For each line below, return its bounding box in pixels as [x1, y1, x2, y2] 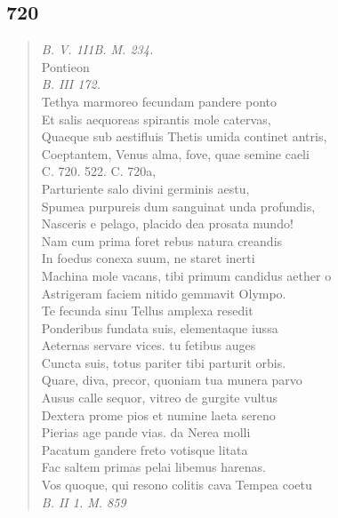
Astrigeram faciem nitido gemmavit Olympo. [41, 283, 286, 302]
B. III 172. [41, 75, 101, 93]
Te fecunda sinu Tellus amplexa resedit [41, 301, 253, 320]
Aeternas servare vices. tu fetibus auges [41, 336, 256, 355]
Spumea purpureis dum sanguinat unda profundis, [41, 196, 316, 215]
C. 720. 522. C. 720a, [41, 162, 157, 180]
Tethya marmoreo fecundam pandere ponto [41, 92, 277, 110]
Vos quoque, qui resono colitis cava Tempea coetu [41, 475, 312, 494]
